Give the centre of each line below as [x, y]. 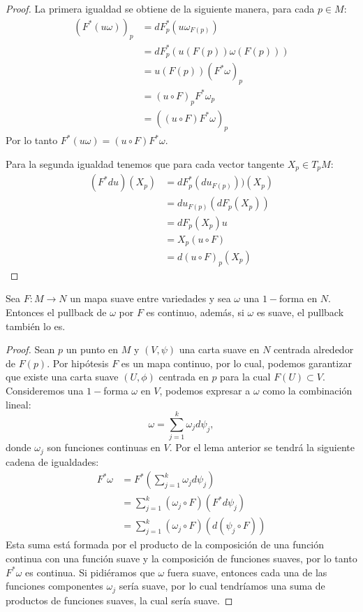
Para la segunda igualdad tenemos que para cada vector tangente [145, 163]
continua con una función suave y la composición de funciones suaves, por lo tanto [181, 558]
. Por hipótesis [78, 363]
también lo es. [36, 326]
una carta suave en [219, 349]
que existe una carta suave [62, 377]
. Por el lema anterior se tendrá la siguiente [262, 447]
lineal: [18, 404]
